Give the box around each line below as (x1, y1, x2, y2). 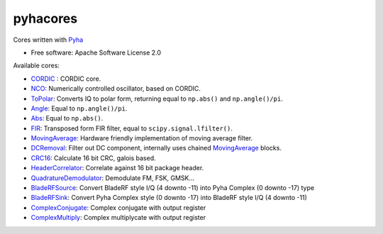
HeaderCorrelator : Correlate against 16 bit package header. (30, 164, 204, 172)
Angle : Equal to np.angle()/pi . (30, 104, 128, 113)
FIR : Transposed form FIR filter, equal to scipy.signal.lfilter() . (30, 124, 233, 133)
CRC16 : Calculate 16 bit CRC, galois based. (30, 153, 156, 162)
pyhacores (13, 11, 78, 26)
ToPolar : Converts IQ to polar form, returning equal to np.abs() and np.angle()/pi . (30, 94, 283, 103)
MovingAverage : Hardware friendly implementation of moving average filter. (30, 134, 253, 143)
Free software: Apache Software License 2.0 (30, 48, 162, 57)
